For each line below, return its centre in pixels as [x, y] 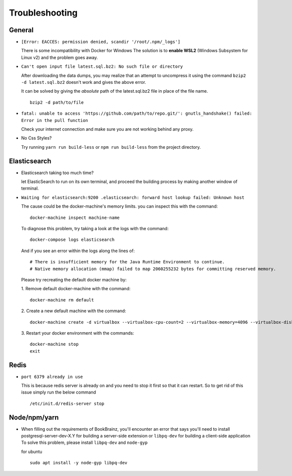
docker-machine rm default [62, 300]
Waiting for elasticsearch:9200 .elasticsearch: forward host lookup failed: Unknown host [133, 197]
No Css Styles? [36, 138]
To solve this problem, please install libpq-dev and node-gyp [84, 443]
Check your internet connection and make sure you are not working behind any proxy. [108, 129]
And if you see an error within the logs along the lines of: [78, 251]
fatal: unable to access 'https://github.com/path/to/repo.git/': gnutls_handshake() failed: [137, 114]
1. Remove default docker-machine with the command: [76, 289]
